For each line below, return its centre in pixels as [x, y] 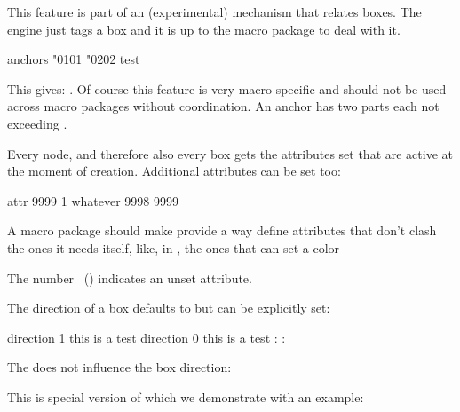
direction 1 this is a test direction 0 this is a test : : [147, 337]
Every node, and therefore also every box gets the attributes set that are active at [230, 153]
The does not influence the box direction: [119, 367]
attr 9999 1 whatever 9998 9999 [93, 200]
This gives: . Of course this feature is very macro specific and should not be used [227, 88]
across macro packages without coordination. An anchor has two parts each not [223, 106]
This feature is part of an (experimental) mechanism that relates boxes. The [214, 12]
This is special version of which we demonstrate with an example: [186, 396]
